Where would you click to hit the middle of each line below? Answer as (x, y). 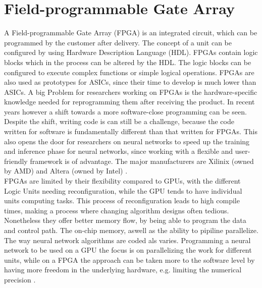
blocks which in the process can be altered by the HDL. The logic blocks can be (128, 62)
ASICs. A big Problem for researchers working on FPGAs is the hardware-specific (131, 92)
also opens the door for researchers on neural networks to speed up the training (127, 141)
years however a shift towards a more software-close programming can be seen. (125, 111)
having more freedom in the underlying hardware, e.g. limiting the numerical (123, 270)
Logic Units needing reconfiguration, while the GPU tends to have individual (123, 190)
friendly (16, 161)
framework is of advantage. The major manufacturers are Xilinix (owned (142, 161)
